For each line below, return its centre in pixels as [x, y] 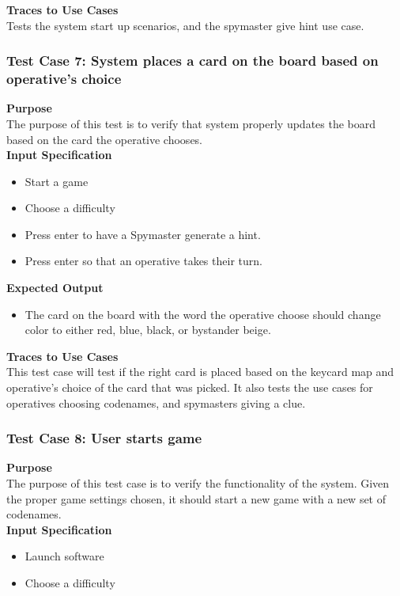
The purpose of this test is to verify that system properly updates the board [191, 123]
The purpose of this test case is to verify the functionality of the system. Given [198, 483]
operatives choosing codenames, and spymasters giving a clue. [156, 402]
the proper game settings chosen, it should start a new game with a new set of [196, 498]
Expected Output [55, 288]
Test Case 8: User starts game [104, 438]
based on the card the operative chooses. [105, 139]
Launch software [64, 556]
